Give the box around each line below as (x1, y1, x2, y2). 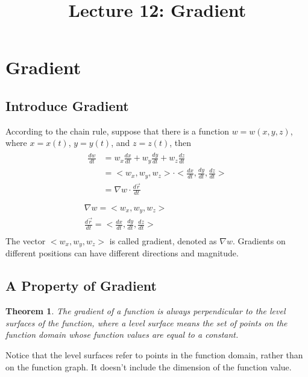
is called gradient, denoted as (109, 235, 217, 247)
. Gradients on (232, 235, 286, 247)
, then (169, 136, 192, 149)
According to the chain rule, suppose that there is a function (5, 124, 229, 137)
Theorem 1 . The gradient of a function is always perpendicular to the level (5, 305, 286, 317)
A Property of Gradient (5, 276, 157, 295)
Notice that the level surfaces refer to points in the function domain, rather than (5, 349, 303, 361)
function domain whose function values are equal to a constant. (5, 328, 239, 341)
